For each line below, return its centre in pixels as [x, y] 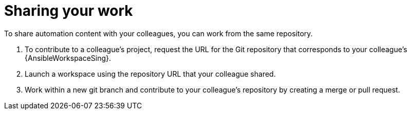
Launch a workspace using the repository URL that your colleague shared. [150, 74]
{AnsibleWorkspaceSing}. [68, 58]
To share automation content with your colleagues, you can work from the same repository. [158, 33]
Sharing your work [69, 11]
